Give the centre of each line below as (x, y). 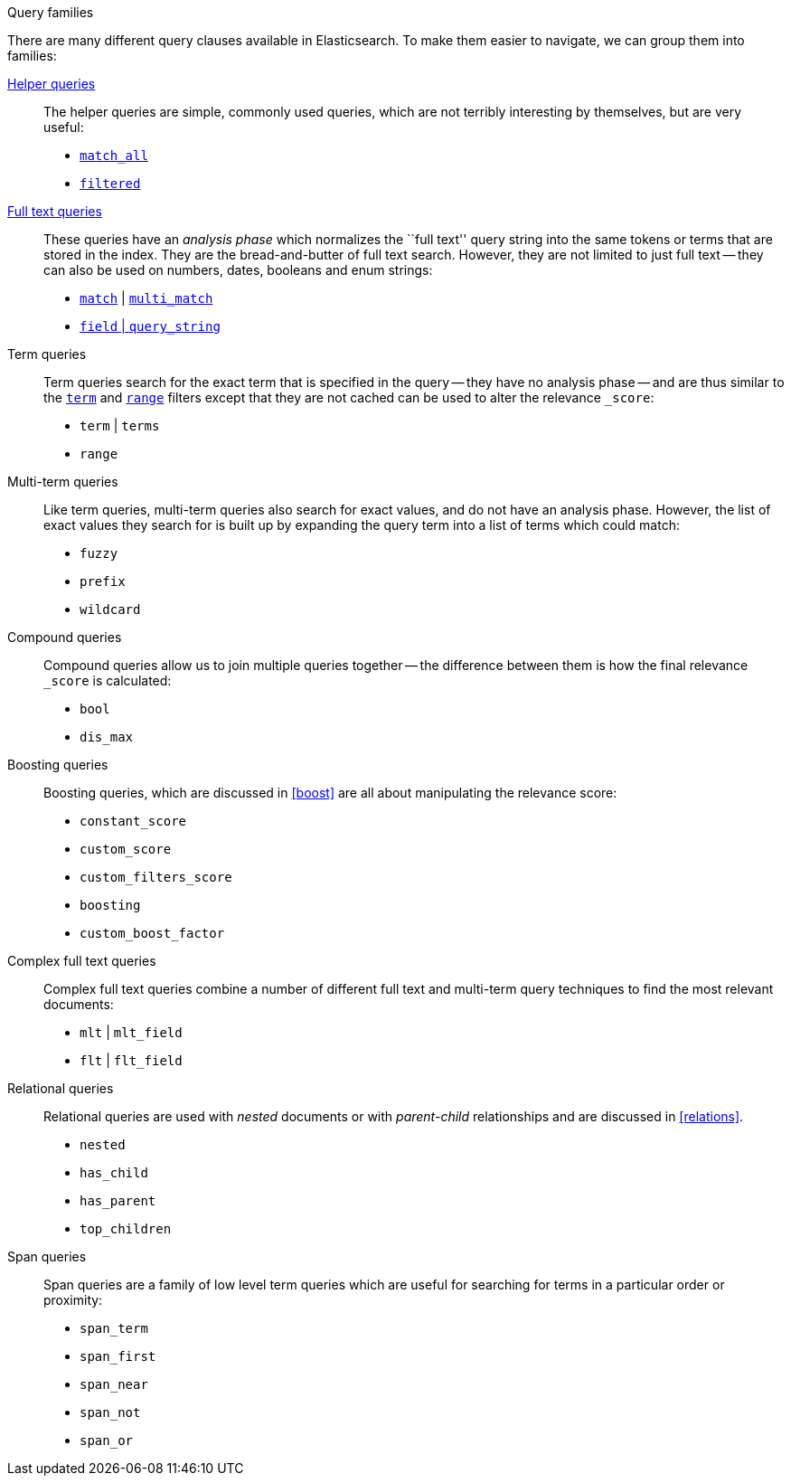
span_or (107, 1440)
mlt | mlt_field (131, 1032)
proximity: (73, 1300)
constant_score (133, 821)
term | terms (120, 425)
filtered (110, 184)
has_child (114, 1173)
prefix (103, 581)
